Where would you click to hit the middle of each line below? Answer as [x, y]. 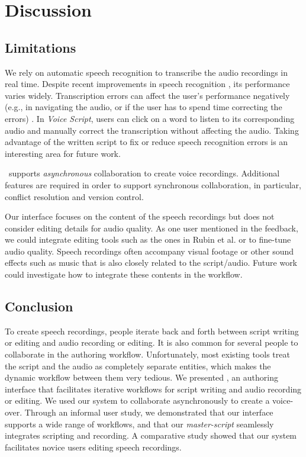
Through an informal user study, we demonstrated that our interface [149, 412]
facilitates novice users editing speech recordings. [93, 447]
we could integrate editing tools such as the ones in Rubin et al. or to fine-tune [148, 239]
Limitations [41, 47]
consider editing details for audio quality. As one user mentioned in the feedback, [152, 228]
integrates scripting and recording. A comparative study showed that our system [151, 435]
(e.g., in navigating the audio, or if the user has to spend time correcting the [144, 107]
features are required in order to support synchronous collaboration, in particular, [153, 184]
